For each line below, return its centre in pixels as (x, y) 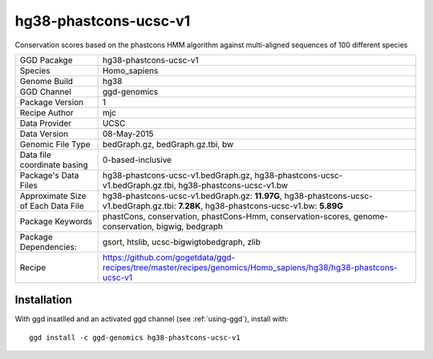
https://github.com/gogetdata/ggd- (169, 257)
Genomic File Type (55, 144)
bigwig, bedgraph (190, 226)
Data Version (44, 134)
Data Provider (46, 123)
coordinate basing (54, 164)
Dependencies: (49, 247)
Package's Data (49, 175)
